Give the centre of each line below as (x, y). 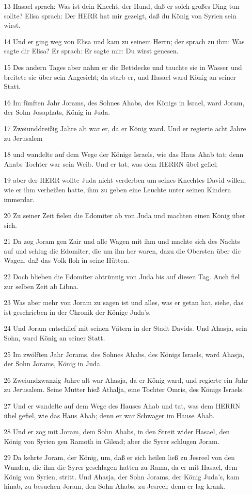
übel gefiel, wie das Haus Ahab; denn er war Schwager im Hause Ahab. (109, 415)
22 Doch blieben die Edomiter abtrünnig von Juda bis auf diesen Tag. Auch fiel (122, 277)
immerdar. (19, 199)
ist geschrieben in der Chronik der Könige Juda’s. (78, 312)
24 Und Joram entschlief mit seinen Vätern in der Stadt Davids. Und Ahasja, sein (126, 328)
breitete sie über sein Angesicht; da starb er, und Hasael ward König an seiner (120, 77)
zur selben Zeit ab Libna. (41, 286)
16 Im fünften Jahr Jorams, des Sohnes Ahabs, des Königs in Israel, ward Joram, (124, 102)
